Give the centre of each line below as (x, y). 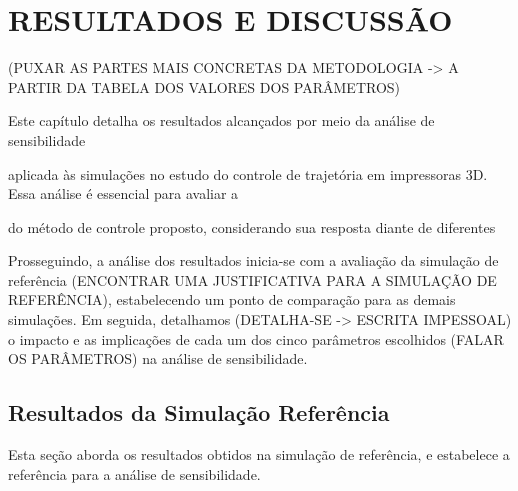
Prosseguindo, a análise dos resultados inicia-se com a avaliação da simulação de (253, 260)
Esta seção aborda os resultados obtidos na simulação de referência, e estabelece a (259, 454)
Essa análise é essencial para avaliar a (123, 193)
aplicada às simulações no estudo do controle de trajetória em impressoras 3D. (248, 173)
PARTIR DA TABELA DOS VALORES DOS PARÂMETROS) (204, 86)
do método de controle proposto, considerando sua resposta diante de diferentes (252, 226)
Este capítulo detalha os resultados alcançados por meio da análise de (221, 120)
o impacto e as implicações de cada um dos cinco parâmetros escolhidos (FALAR (256, 338)
